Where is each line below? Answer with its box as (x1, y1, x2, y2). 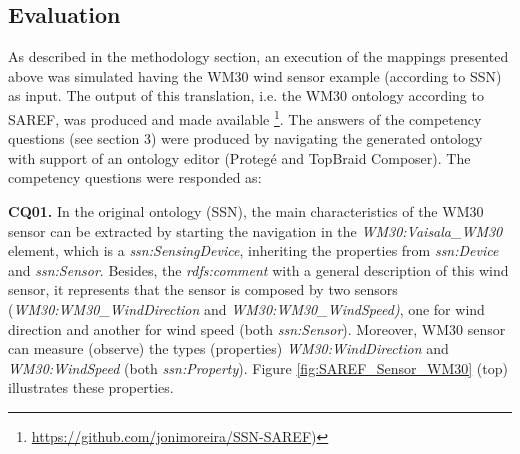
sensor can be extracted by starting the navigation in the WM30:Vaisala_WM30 (8, 220, 503, 241)
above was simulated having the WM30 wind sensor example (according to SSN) (8, 65, 502, 86)
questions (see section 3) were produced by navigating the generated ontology (8, 128, 483, 149)
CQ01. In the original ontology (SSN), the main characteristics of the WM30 (8, 201, 484, 222)
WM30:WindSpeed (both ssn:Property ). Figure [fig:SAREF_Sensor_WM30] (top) (8, 357, 508, 378)
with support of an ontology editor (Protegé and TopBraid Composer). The (8, 147, 471, 168)
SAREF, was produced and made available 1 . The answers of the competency (8, 105, 482, 129)
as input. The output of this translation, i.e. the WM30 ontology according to (8, 85, 484, 106)
